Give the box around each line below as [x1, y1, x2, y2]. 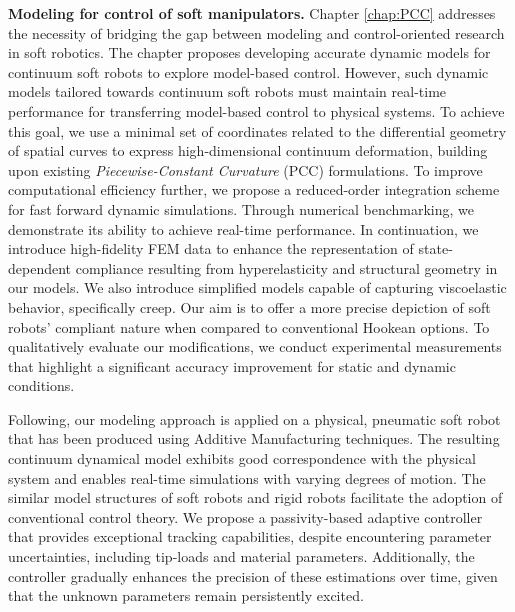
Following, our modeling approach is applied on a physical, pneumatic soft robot [8, 408, 501, 429]
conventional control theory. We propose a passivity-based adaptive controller [8, 506, 483, 527]
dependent [8, 257, 72, 278]
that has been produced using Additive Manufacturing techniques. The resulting [8, 428, 500, 449]
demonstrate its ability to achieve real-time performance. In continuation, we [8, 218, 479, 239]
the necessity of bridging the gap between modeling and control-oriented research [8, 22, 505, 43]
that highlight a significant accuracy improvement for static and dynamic [8, 355, 456, 376]
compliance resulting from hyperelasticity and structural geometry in [75, 257, 498, 278]
